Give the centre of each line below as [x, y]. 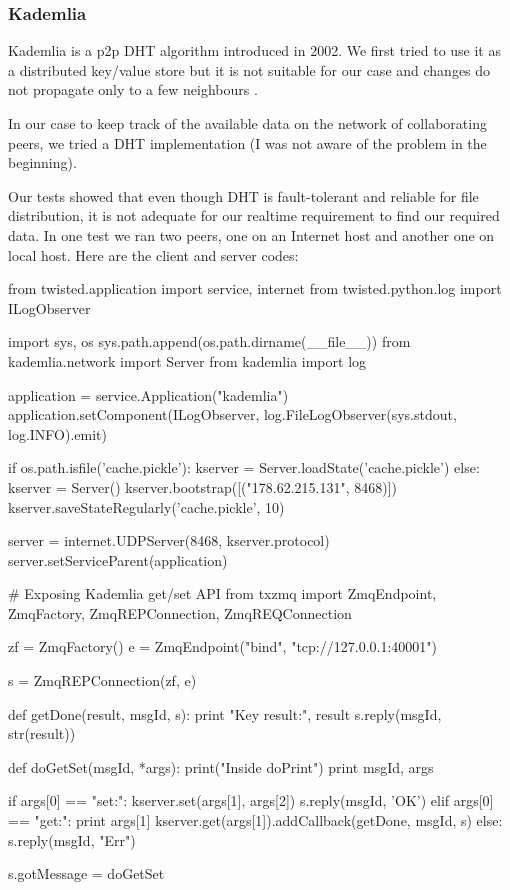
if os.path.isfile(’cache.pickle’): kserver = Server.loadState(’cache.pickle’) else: [244, 467]
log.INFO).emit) [57, 433]
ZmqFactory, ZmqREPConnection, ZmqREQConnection [180, 612]
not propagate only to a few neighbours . [133, 89]
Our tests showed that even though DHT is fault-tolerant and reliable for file [243, 195]
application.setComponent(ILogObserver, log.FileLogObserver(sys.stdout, [232, 414]
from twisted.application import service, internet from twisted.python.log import [255, 288]
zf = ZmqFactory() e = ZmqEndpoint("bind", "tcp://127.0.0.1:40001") [222, 646]
